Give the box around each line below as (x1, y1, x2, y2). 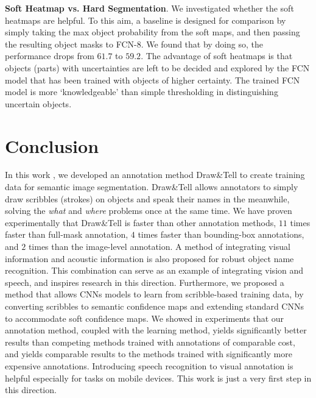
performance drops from (5, 49, 94, 62)
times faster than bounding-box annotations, (138, 228, 304, 241)
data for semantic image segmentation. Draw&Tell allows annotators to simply (5, 180, 298, 193)
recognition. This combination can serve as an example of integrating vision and (5, 264, 304, 277)
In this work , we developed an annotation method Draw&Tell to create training (5, 168, 305, 181)
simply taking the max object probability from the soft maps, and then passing (5, 26, 300, 38)
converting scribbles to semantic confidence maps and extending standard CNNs (5, 300, 304, 312)
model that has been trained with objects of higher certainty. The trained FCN (5, 73, 300, 86)
